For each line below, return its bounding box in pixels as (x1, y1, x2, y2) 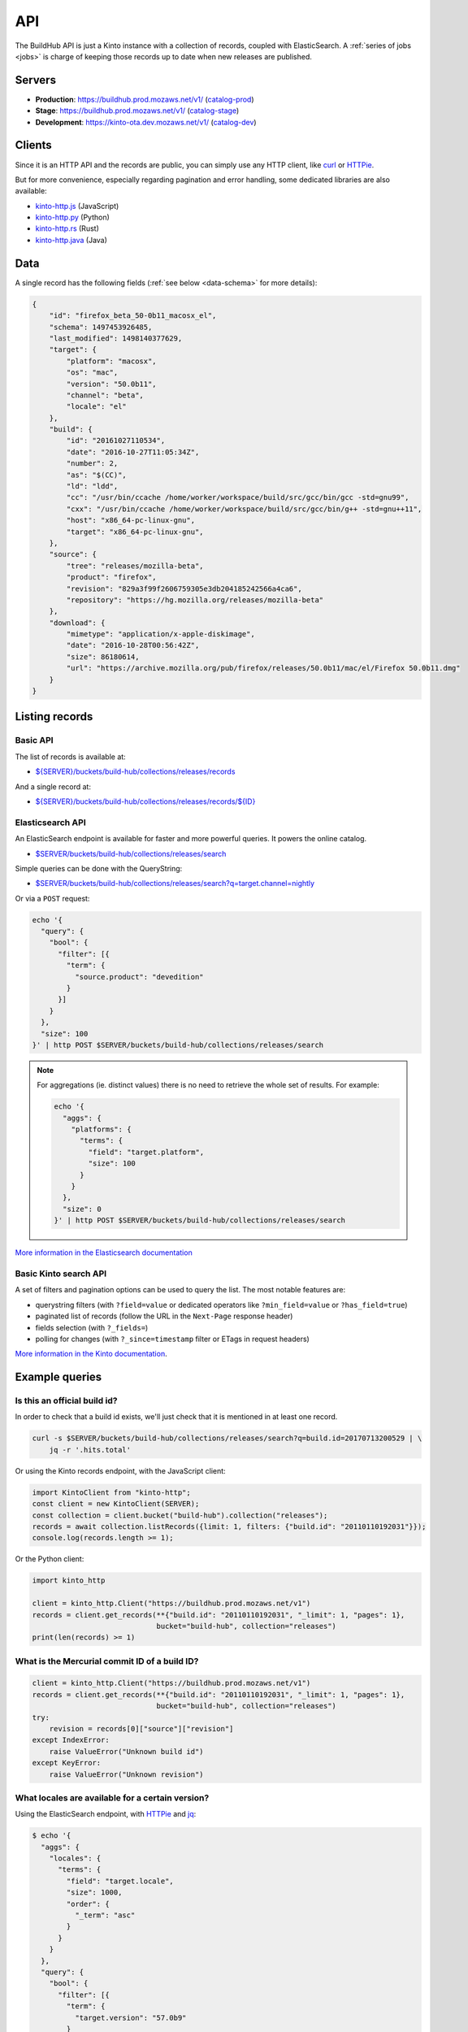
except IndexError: (32, 1735, 110, 1745)
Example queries (15, 1370, 102, 1384)
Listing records (15, 710, 93, 723)
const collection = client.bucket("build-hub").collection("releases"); (32, 1510, 328, 1520)
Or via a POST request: (15, 893, 90, 903)
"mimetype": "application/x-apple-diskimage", (66, 630, 255, 639)
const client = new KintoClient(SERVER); (32, 1500, 200, 1509)
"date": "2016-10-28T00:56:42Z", (66, 640, 200, 650)
